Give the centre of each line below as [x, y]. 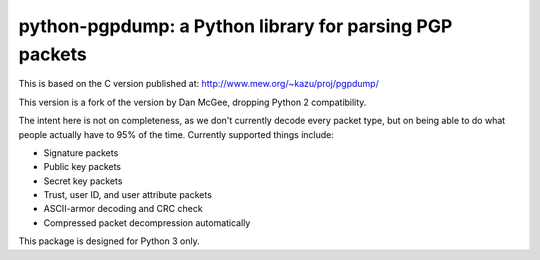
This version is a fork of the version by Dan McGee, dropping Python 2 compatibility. [192, 102]
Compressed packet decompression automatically [147, 222]
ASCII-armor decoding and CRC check [123, 209]
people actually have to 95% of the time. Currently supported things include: [176, 134]
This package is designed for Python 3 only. [109, 241]
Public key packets [82, 167]
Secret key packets [83, 181]
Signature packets [81, 152]
